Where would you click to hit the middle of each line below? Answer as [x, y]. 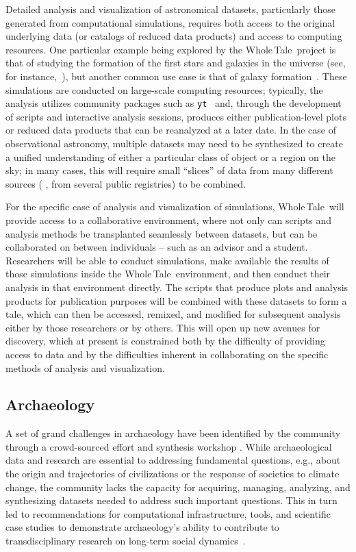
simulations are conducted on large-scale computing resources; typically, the [164, 89]
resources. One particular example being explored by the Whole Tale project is [171, 49]
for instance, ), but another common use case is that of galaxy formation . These [176, 76]
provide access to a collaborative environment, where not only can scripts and [169, 219]
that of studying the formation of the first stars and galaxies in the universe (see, [176, 63]
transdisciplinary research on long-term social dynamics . [126, 541]
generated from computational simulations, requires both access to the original [170, 22]
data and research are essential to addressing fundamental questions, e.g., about [173, 460]
